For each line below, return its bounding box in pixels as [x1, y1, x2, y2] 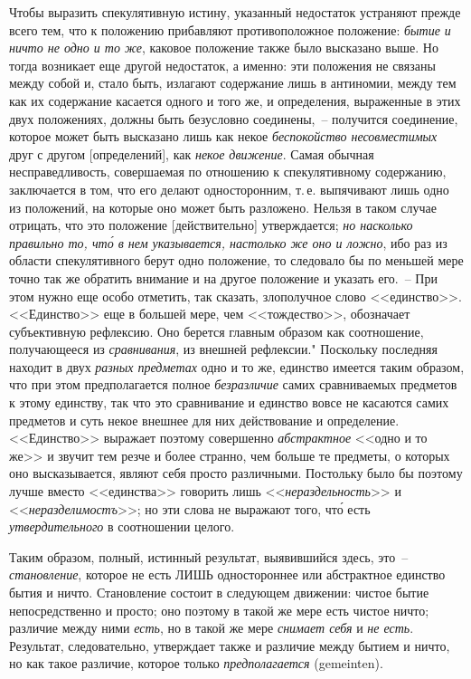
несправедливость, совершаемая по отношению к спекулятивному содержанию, [9, 162, 447, 181]
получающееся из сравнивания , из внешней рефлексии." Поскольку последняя [9, 339, 438, 359]
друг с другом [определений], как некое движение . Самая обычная [9, 144, 374, 163]
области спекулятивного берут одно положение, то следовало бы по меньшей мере [9, 251, 464, 270]
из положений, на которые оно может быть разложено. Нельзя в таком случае [9, 197, 437, 216]
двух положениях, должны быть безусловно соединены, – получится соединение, [9, 109, 458, 128]
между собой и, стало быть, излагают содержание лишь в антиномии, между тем [9, 73, 457, 92]
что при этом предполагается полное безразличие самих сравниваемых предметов [9, 375, 457, 394]
